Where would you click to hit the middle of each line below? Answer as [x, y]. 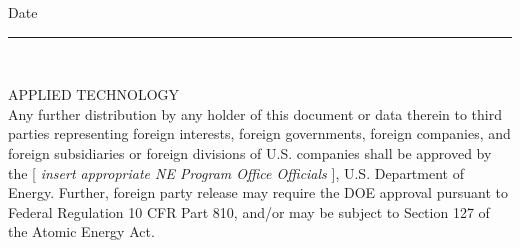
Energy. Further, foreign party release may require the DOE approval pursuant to [258, 192]
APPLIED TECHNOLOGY [94, 94]
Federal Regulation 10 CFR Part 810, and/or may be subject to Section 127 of [249, 211]
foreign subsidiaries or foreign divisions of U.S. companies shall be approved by [250, 152]
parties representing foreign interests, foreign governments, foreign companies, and [259, 133]
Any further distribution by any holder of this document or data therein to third [255, 113]
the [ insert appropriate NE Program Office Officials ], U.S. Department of [236, 172]
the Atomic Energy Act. [81, 231]
